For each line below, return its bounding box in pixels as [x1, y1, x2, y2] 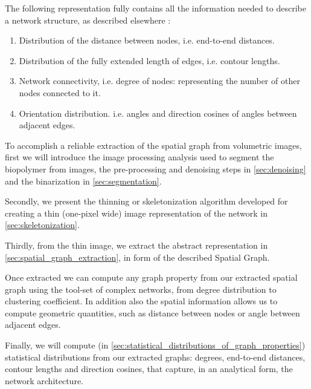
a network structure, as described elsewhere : [5, 13, 171, 26]
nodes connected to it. [19, 86, 101, 99]
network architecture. [5, 374, 84, 387]
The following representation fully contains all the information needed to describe [5, 2, 306, 14]
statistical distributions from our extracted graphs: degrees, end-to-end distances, [5, 350, 306, 363]
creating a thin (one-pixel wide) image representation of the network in [5, 206, 268, 219]
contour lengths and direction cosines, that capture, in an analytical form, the [5, 362, 293, 375]
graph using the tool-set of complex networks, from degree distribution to [5, 283, 277, 295]
